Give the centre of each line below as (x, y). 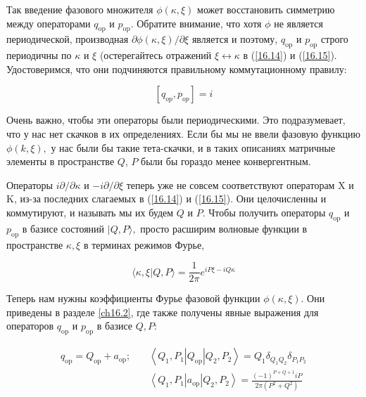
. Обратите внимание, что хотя (196, 23)
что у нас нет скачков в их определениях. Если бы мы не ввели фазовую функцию (184, 133)
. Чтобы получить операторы (264, 212)
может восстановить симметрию (266, 9)
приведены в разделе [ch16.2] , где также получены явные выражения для (163, 312)
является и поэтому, (235, 39)
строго (334, 39)
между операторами (49, 23)
